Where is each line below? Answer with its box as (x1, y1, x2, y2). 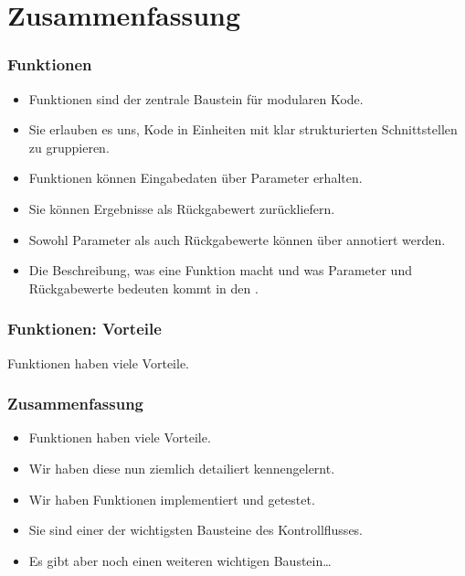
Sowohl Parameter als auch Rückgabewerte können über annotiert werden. (28, 229, 446, 249)
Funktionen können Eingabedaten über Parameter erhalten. (28, 168, 363, 187)
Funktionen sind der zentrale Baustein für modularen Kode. (28, 89, 364, 108)
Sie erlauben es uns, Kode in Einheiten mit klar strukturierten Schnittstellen (28, 120, 458, 139)
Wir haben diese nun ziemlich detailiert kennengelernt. (28, 458, 335, 477)
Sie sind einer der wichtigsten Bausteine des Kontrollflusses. (28, 520, 364, 539)
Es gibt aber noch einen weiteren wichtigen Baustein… (28, 550, 332, 570)
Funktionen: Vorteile (7, 317, 162, 340)
